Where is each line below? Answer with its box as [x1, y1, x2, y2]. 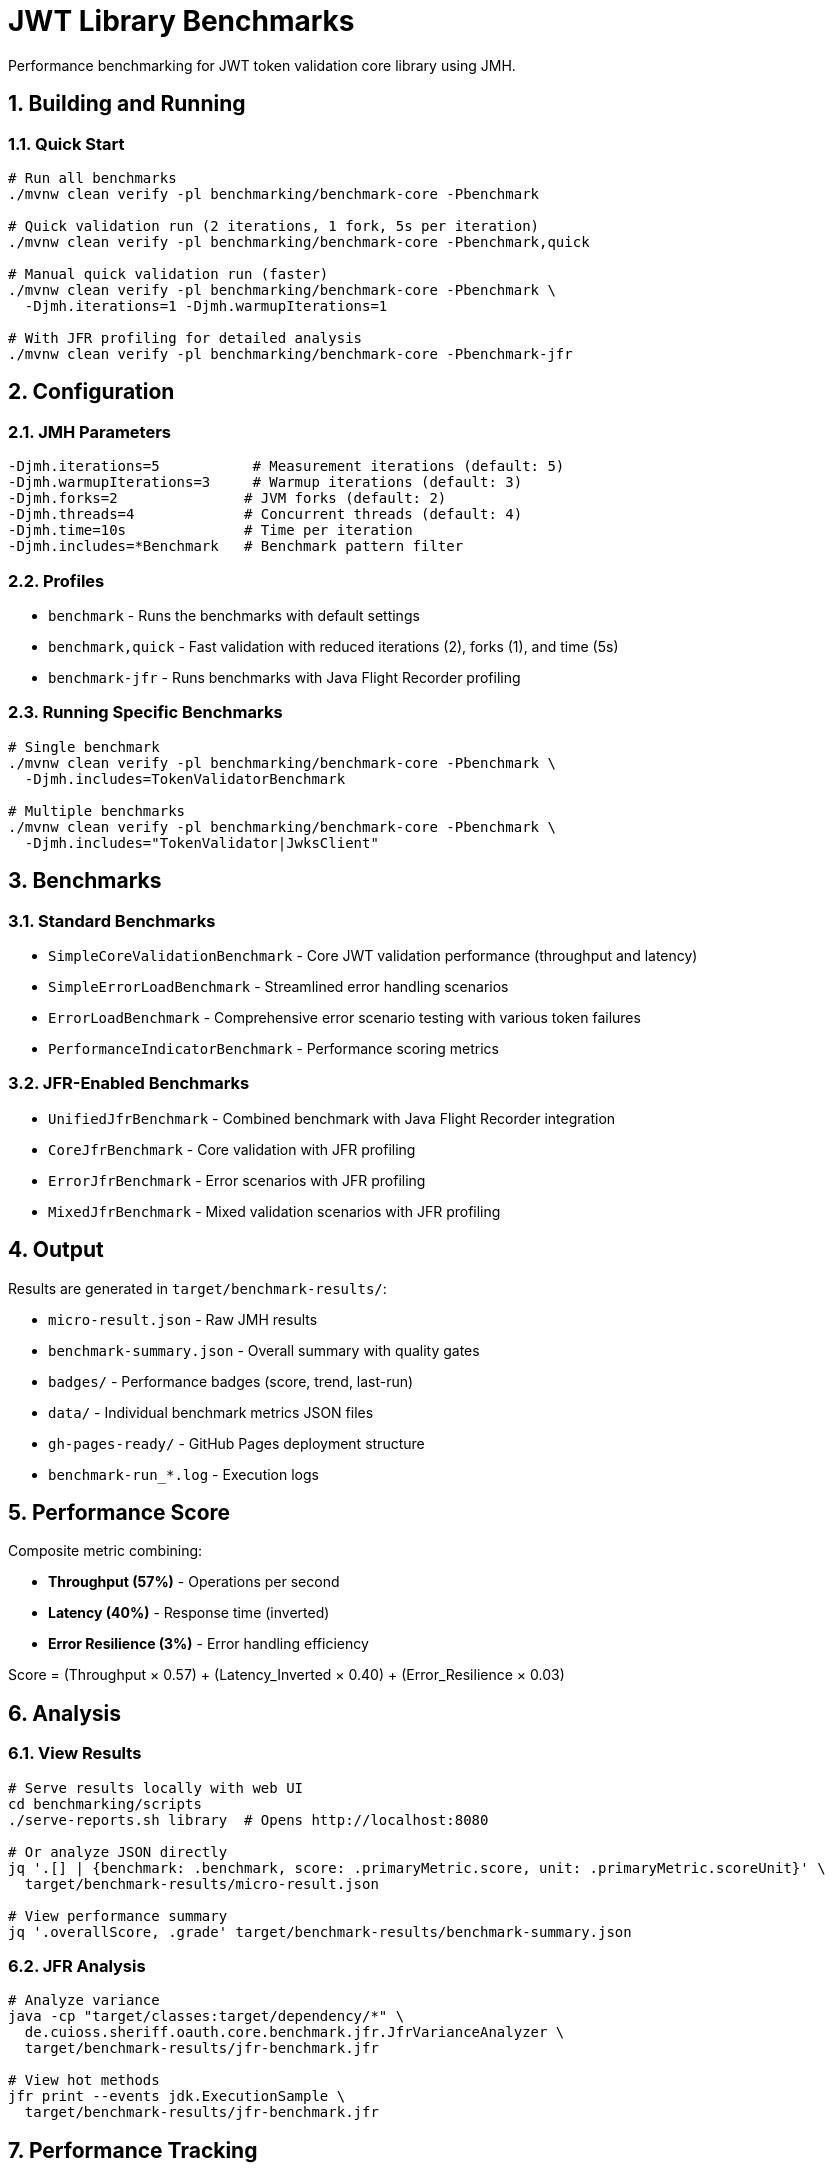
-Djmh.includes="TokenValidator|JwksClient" [24, 834, 379, 851]
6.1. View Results [8, 1743, 142, 1764]
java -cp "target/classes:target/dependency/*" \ [8, 2008, 405, 2025]
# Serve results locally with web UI [8, 1779, 304, 1796]
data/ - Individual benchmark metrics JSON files [48, 1403, 374, 1421]
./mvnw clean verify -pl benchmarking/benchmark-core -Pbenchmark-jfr [8, 345, 573, 362]
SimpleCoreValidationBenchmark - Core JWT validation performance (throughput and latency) [48, 946, 698, 964]
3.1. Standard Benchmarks [8, 910, 216, 931]
